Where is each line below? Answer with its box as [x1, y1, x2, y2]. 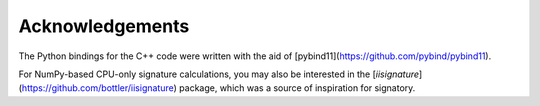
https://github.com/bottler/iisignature [21, 82, 174, 94]
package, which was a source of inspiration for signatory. [178, 82, 416, 94]
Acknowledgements [18, 15, 190, 37]
